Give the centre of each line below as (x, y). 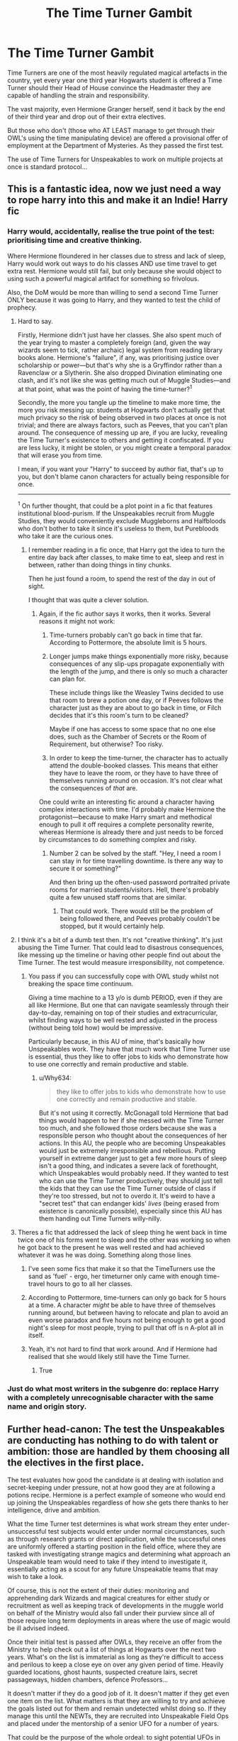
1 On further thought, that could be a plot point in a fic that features (115, 505)
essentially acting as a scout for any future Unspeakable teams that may (113, 1569)
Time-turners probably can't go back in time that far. (126, 635)
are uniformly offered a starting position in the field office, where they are (114, 1546)
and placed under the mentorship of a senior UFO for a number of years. (113, 1723)
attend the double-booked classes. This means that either (134, 765)
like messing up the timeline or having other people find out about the (119, 955)
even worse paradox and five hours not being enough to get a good (126, 1320)
